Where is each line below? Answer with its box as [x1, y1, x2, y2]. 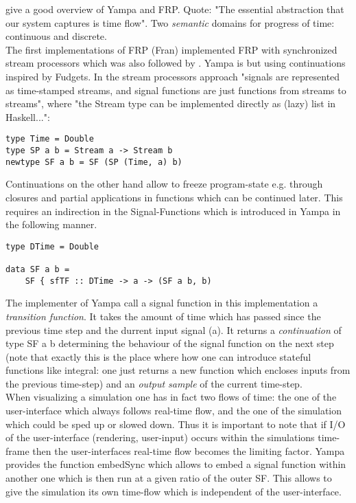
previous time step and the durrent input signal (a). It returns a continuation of [5, 322, 342, 337]
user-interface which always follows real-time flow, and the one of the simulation [5, 403, 342, 418]
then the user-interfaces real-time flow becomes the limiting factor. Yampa [32, 443, 345, 458]
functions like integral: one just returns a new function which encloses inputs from [5, 363, 351, 377]
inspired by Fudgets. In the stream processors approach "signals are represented [5, 69, 340, 83]
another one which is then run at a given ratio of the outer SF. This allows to [5, 471, 332, 485]
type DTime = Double [5, 241, 99, 252]
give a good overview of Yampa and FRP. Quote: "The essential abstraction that [5, 2, 344, 16]
